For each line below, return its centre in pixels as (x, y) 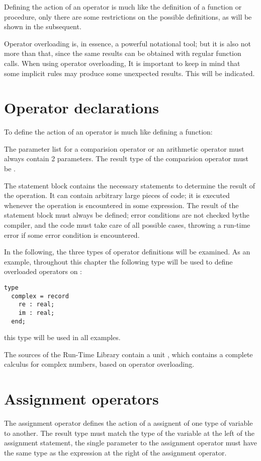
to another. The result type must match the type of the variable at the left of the (129, 433)
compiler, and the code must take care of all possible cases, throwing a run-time (127, 225)
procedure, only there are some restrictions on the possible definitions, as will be (128, 16)
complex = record (40, 296)
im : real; (36, 313)
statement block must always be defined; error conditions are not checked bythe (127, 215)
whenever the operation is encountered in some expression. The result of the (121, 205)
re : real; (36, 305)
